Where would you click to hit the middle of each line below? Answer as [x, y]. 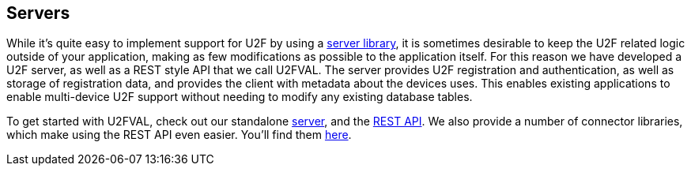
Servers [38, 13]
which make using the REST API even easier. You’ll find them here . [179, 135]
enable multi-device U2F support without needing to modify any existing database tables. [240, 97]
